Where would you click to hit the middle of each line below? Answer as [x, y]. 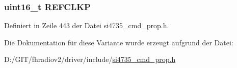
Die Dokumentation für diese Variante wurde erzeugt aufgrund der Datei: [119, 42]
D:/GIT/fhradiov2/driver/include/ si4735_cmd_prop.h [90, 59]
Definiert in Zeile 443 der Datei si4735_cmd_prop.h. [87, 25]
